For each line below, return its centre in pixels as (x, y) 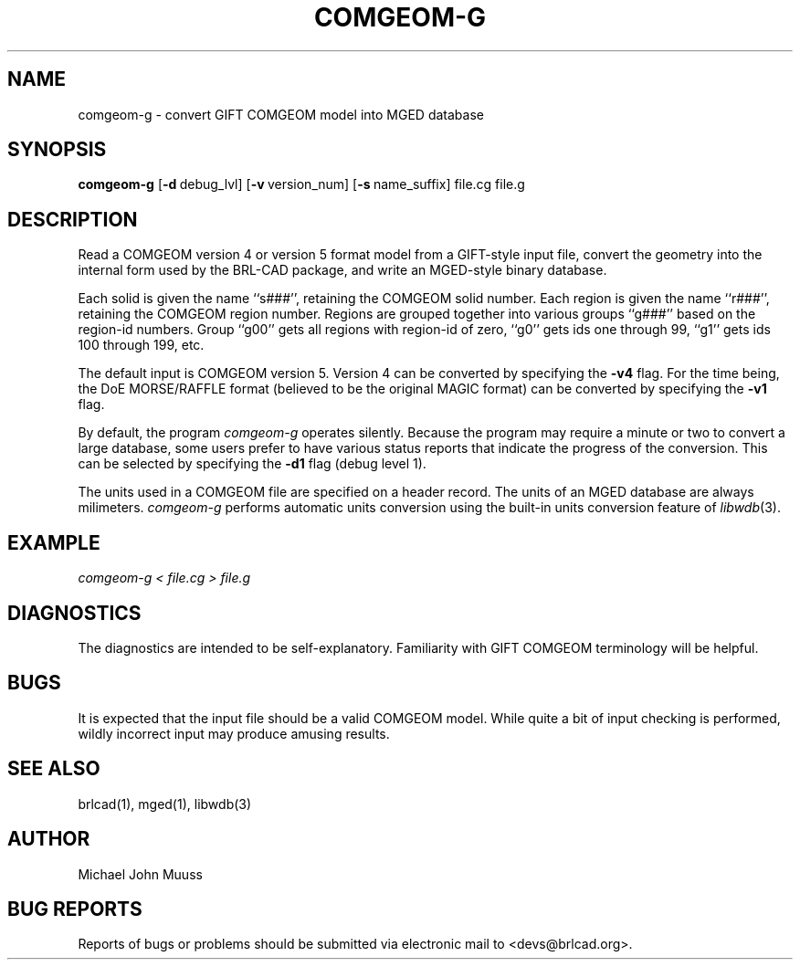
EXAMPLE (54, 542)
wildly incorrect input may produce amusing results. (234, 733)
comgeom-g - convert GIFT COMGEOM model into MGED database (281, 114)
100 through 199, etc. (141, 345)
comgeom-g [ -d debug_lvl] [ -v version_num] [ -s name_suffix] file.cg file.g (301, 184)
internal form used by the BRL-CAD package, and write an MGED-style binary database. (342, 270)
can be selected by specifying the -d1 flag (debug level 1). (252, 464)
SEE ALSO (54, 769)
